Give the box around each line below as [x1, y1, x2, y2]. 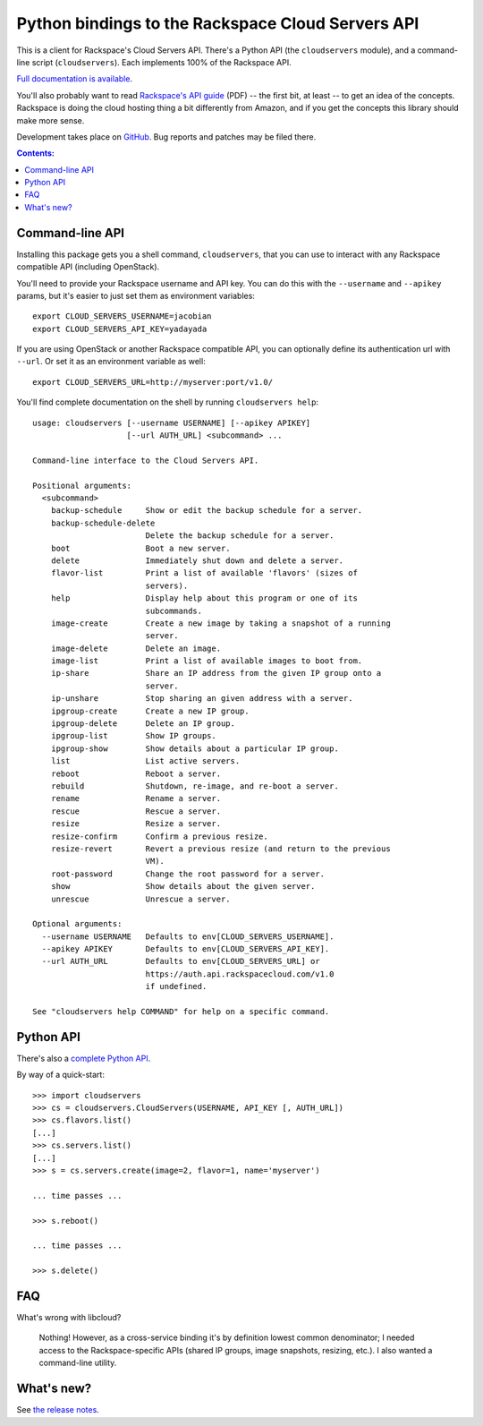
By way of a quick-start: [16, 1070, 105, 1080]
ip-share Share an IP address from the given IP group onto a [50, 668, 382, 679]
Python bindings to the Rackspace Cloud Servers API [16, 13, 419, 33]
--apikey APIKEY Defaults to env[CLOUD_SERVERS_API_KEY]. [41, 944, 330, 954]
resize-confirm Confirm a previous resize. [50, 831, 268, 841]
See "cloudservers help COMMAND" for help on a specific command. [32, 1007, 330, 1017]
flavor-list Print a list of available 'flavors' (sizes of [50, 568, 358, 578]
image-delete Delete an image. [50, 643, 222, 653]
